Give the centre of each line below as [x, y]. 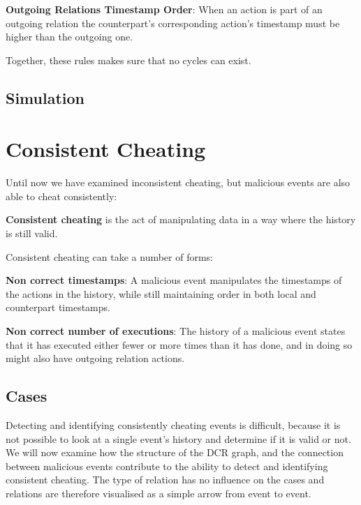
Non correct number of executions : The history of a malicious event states [176, 331]
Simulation [45, 97]
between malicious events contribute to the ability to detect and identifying [167, 466]
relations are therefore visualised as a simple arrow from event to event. [159, 493]
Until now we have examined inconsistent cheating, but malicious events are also [178, 182]
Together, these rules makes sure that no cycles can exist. [128, 60]
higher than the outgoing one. [69, 37]
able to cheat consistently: [61, 196]
